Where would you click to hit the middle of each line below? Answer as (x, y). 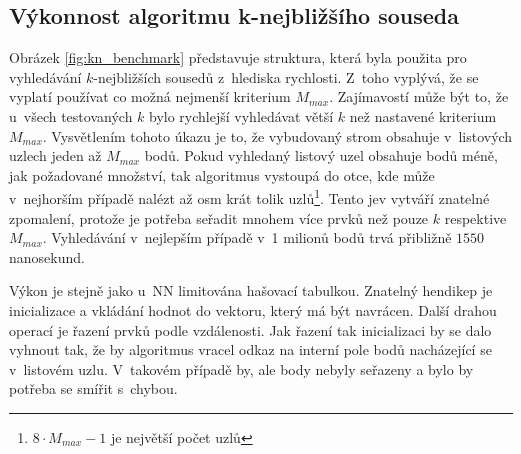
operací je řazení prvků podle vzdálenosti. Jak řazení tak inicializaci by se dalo (250, 329)
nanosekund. (47, 256)
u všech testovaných (71, 115)
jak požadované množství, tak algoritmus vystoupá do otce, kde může (222, 174)
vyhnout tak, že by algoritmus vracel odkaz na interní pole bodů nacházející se (250, 349)
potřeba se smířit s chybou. (93, 388)
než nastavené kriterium (423, 115)
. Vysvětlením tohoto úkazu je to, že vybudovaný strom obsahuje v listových (277, 135)
